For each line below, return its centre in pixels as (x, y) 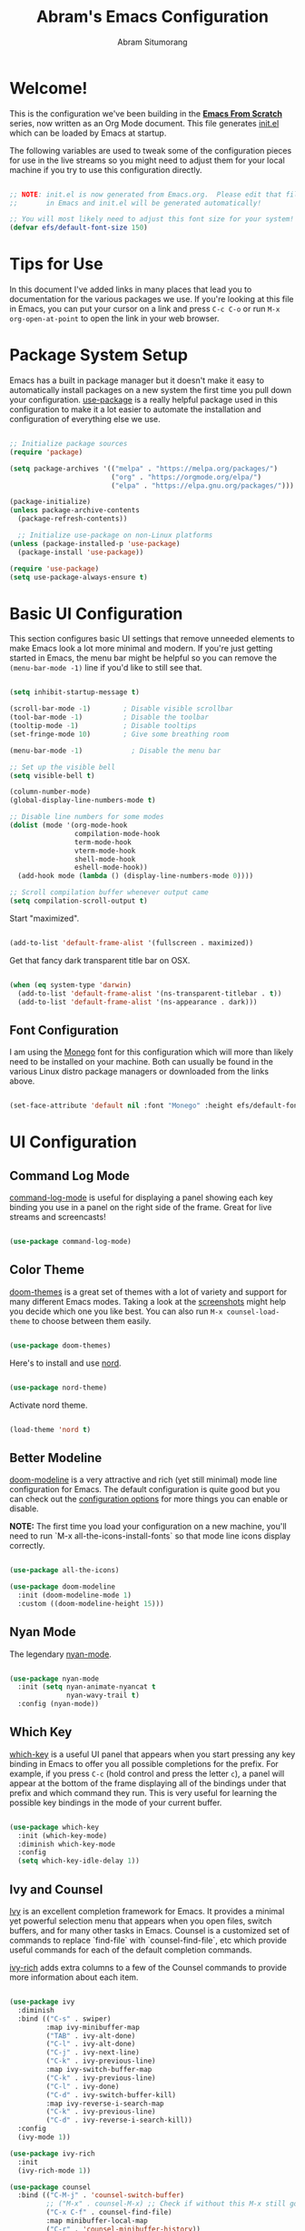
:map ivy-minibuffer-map (93, 2027)
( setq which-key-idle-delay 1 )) (79, 1861)
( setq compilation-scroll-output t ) (79, 901)
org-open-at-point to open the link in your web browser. (114, 318)
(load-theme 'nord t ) (50, 1429)
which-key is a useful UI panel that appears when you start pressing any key (152, 1754)
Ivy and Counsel (56, 1889)
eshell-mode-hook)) (111, 868)
